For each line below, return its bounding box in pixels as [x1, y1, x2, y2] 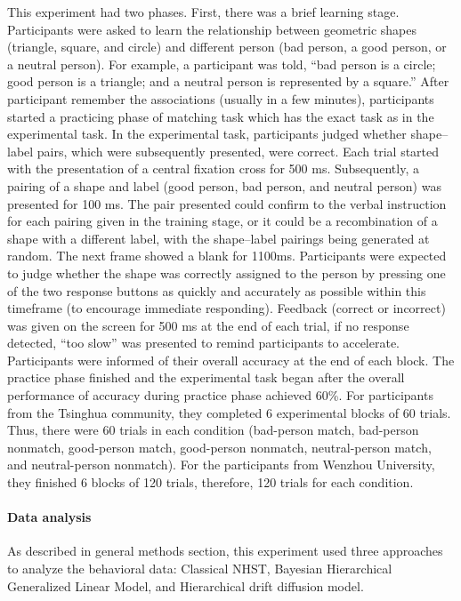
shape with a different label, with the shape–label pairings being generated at [7, 228, 430, 247]
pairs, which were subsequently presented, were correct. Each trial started [36, 141, 440, 160]
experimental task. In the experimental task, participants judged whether [7, 124, 407, 143]
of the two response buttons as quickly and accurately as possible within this [7, 281, 426, 300]
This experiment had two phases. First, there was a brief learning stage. [7, 3, 400, 20]
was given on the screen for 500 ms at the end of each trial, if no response [7, 316, 409, 334]
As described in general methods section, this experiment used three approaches [7, 541, 443, 560]
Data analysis [7, 508, 92, 526]
